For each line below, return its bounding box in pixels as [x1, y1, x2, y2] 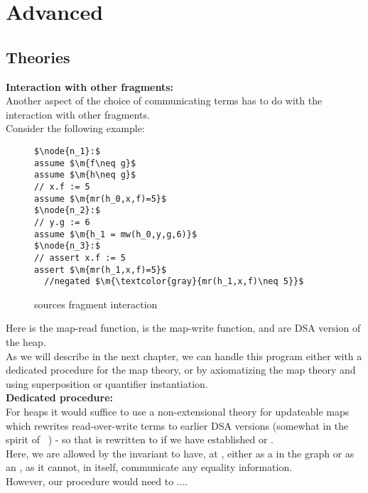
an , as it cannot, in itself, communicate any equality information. [6, 460, 293, 475]
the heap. [6, 335, 46, 350]
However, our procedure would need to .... [6, 473, 188, 488]
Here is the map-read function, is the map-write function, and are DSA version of [6, 320, 361, 335]
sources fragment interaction [34, 296, 158, 311]
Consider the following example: [6, 121, 145, 136]
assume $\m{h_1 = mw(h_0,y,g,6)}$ [34, 229, 197, 239]
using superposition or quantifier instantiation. [6, 376, 208, 391]
